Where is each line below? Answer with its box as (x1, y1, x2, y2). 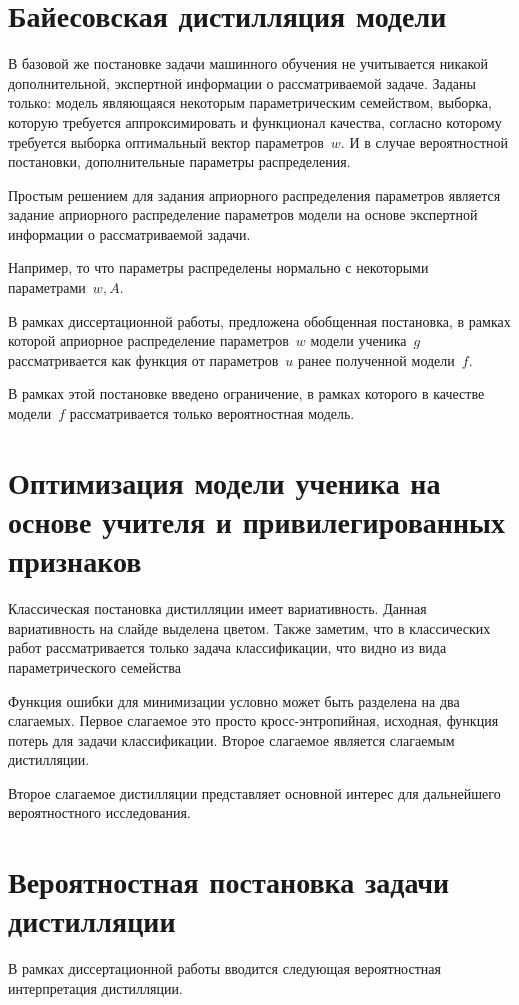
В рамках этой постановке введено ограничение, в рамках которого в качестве (8, 383, 485, 404)
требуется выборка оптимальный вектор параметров (8, 131, 324, 152)
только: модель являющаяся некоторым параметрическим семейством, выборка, (8, 92, 492, 113)
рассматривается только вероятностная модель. (69, 403, 355, 424)
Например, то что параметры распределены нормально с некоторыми (8, 257, 429, 278)
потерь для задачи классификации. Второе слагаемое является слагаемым (8, 729, 455, 750)
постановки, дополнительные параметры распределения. (8, 151, 351, 172)
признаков (8, 540, 142, 581)
